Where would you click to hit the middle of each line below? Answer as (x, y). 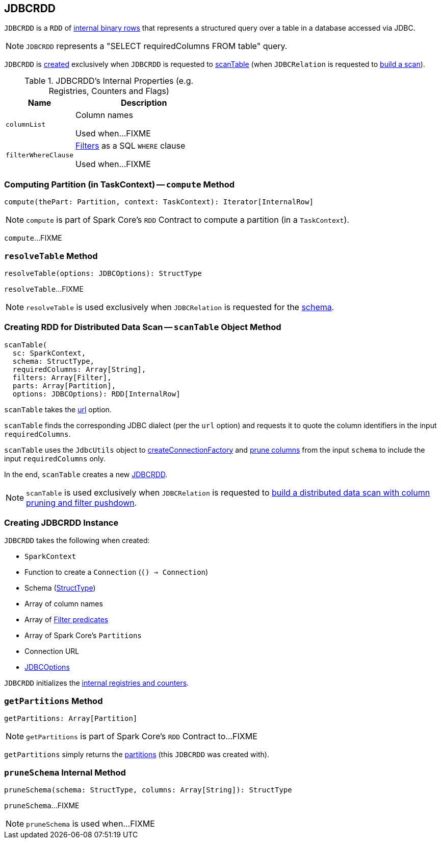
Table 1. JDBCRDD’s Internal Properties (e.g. (109, 81)
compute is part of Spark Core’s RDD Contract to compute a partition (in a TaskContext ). (188, 220)
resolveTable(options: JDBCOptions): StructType (103, 273)
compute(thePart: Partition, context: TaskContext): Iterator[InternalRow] (159, 202)
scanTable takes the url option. (58, 409)
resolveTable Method (51, 256)
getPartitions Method (54, 701)
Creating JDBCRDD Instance (61, 523)
